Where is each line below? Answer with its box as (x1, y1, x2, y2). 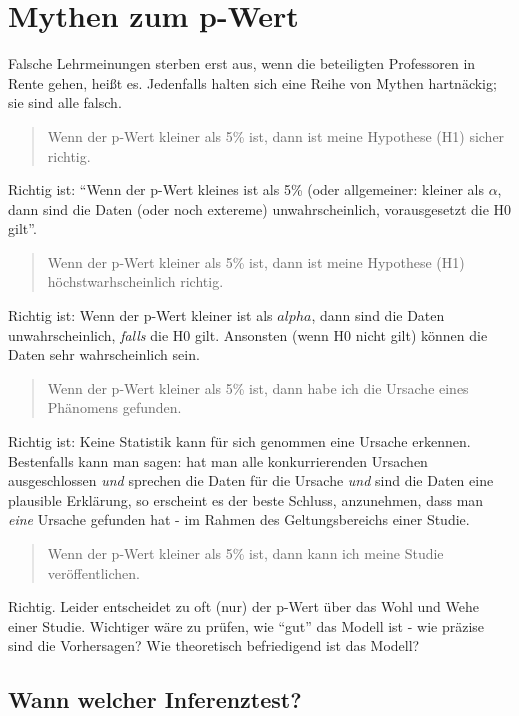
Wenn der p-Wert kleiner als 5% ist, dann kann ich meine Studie (47, 543, 444, 563)
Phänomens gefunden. (47, 397, 182, 418)
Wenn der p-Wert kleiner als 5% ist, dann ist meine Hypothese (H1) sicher (47, 125, 505, 146)
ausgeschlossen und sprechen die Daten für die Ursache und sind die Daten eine (8, 470, 494, 491)
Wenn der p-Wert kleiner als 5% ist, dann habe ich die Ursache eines (47, 377, 469, 398)
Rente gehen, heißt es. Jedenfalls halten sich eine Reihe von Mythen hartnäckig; (8, 72, 497, 93)
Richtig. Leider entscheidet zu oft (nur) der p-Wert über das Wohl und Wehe (8, 596, 479, 617)
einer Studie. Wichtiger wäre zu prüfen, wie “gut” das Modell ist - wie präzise (8, 615, 485, 636)
